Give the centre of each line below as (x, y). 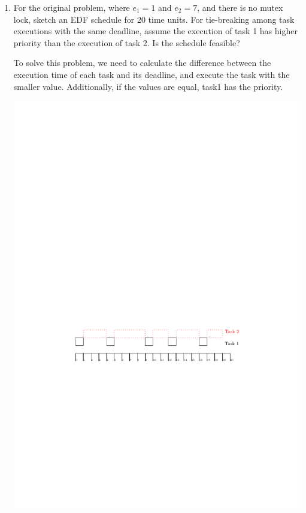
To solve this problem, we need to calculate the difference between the (142, 63)
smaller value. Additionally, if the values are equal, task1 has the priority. (148, 86)
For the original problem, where (72, 7)
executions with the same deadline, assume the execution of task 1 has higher (155, 31)
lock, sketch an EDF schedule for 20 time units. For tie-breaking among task (154, 19)
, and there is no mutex (240, 7)
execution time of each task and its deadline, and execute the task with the (152, 74)
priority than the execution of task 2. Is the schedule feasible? (127, 42)
